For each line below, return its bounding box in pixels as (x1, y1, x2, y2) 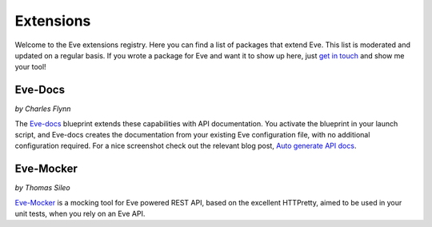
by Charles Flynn (14, 104, 71, 113)
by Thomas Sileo (14, 183, 71, 193)
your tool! (14, 62, 47, 72)
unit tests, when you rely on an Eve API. (14, 209, 146, 219)
